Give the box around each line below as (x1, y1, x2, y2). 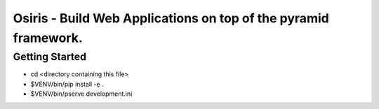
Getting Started (13, 50, 87, 63)
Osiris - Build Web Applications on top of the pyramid (13, 10, 329, 26)
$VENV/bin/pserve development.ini (30, 89, 133, 98)
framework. (13, 30, 84, 45)
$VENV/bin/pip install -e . (30, 80, 105, 88)
